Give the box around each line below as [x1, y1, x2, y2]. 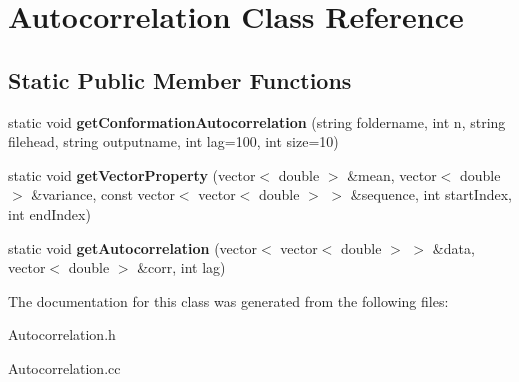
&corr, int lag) [137, 257, 226, 278]
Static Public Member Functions [8, 64, 352, 95]
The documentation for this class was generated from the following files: [8, 290, 449, 311]
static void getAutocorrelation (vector [8, 237, 257, 258]
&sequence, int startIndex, [350, 184, 512, 205]
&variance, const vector [31, 184, 175, 205]
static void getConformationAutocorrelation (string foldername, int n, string [8, 111, 506, 132]
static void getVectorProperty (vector [8, 164, 256, 185]
